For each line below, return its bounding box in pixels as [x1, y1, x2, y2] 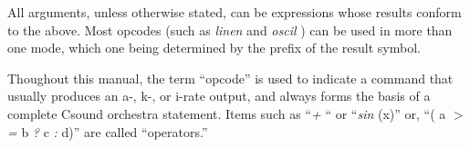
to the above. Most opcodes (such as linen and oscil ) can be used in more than [7, 20, 453, 39]
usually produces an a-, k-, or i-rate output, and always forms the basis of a [7, 86, 431, 105]
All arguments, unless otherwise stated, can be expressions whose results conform [7, 3, 462, 21]
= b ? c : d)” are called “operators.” [7, 122, 208, 141]
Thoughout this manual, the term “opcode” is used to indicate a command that [7, 68, 454, 87]
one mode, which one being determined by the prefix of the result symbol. [7, 38, 421, 57]
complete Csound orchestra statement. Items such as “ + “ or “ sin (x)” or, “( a [7, 104, 446, 123]
